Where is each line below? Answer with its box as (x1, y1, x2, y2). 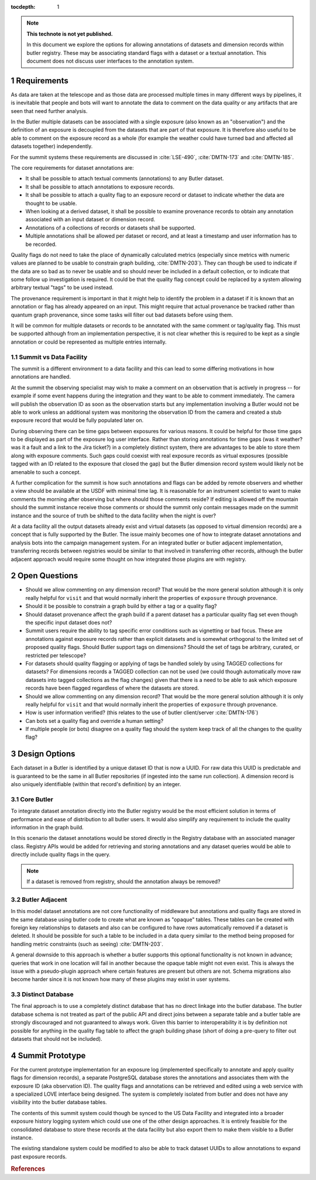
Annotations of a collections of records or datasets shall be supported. (25, 224, 196, 231)
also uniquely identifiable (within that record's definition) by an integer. (11, 781, 181, 788)
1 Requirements (11, 76, 68, 85)
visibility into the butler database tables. (11, 1099, 108, 1106)
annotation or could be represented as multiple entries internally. (11, 338, 167, 345)
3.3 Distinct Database (11, 990, 74, 999)
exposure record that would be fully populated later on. (11, 417, 144, 424)
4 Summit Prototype (11, 1051, 86, 1061)
